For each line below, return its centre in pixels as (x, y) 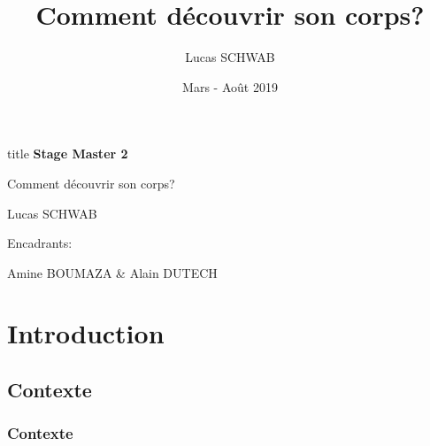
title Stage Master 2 (68, 154)
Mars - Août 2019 (230, 86)
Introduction (86, 333)
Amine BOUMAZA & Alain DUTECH (112, 272)
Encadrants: (40, 243)
